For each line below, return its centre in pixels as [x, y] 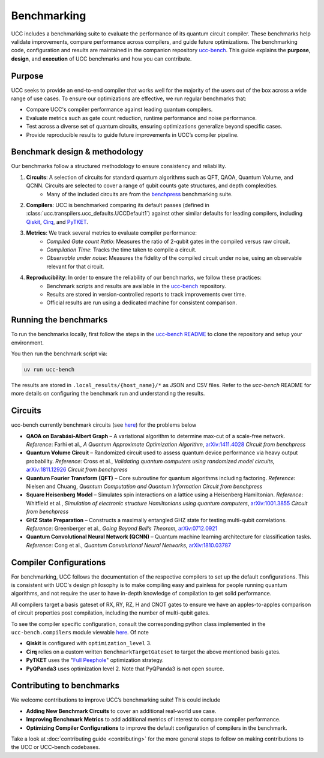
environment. [28, 343]
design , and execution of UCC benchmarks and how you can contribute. [101, 59]
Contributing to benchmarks [65, 686]
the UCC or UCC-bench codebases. [55, 747]
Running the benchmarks [59, 320]
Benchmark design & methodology [77, 152]
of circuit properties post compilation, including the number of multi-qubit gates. [110, 613]
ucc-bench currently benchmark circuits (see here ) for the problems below [104, 425]
